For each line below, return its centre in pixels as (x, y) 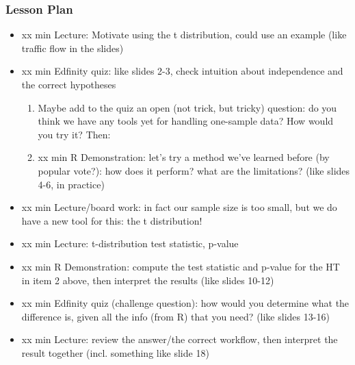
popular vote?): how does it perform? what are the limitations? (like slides (194, 170)
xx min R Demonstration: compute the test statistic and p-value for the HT (181, 266)
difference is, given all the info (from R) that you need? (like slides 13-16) (175, 316)
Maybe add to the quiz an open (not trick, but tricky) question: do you (187, 107)
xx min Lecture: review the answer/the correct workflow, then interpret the (180, 339)
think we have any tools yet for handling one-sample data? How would (186, 121)
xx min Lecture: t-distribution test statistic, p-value (130, 243)
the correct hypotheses (69, 84)
